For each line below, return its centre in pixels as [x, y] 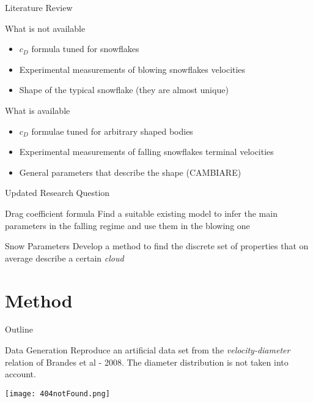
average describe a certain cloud [64, 258]
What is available [38, 110]
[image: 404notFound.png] [57, 394]
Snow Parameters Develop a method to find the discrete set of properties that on [157, 246]
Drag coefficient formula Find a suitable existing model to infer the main [141, 213]
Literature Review [39, 7]
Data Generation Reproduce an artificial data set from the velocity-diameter [148, 350]
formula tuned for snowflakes [85, 49]
